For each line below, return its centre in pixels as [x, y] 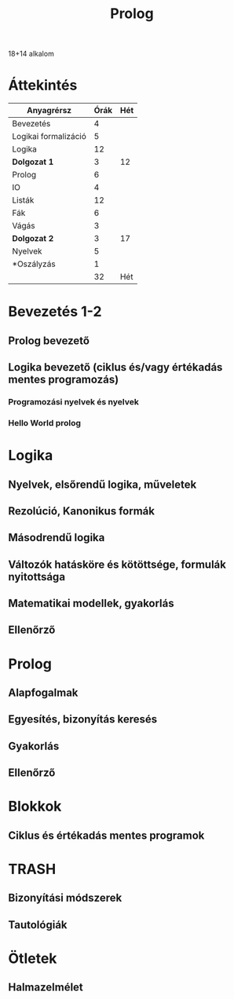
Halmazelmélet [46, 988]
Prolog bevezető [49, 340]
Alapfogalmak [43, 693]
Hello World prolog [44, 423]
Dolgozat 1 [33, 162]
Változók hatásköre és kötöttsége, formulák [117, 564]
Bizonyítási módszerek [65, 898]
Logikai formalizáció [49, 137]
